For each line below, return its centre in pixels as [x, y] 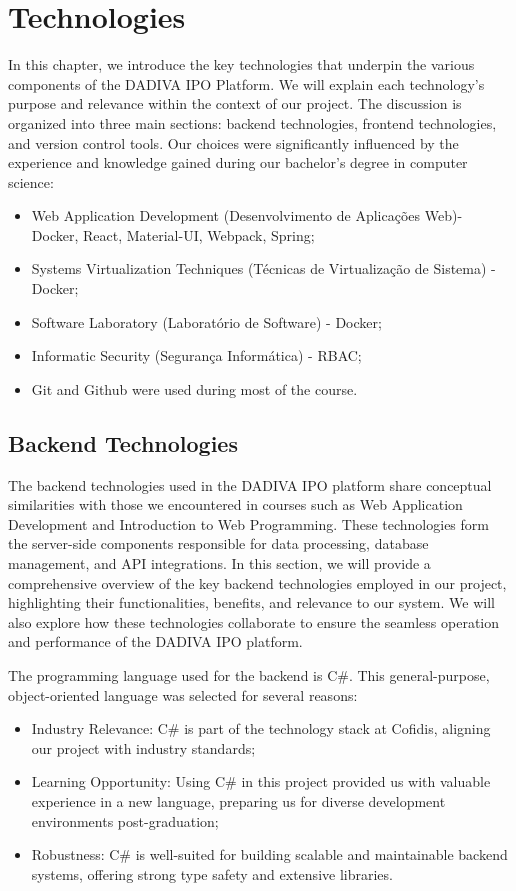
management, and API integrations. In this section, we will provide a [219, 563]
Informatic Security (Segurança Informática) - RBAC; [196, 355]
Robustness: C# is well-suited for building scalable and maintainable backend [269, 854]
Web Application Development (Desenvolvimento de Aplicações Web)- [247, 215]
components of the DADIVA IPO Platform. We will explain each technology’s [246, 83]
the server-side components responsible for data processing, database [218, 543]
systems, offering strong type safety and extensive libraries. [212, 873]
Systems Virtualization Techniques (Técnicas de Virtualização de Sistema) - [263, 268]
